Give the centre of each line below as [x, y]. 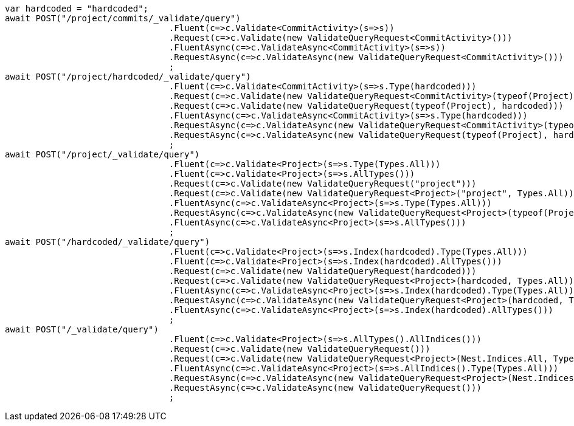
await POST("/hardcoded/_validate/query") [108, 242]
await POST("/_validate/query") [82, 329]
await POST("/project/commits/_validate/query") [123, 18]
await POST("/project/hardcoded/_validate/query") [128, 77]
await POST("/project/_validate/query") [102, 154]
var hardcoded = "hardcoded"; [77, 9]
